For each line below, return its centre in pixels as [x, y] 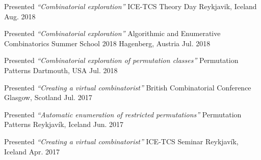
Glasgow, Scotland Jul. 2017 [48, 97]
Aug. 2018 [20, 16]
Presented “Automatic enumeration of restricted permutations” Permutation [123, 114]
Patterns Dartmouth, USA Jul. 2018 [61, 70]
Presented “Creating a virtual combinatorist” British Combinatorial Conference [128, 87]
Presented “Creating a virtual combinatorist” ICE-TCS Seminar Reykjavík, [121, 141]
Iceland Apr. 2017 [32, 151]
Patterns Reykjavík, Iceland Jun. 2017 [64, 124]
